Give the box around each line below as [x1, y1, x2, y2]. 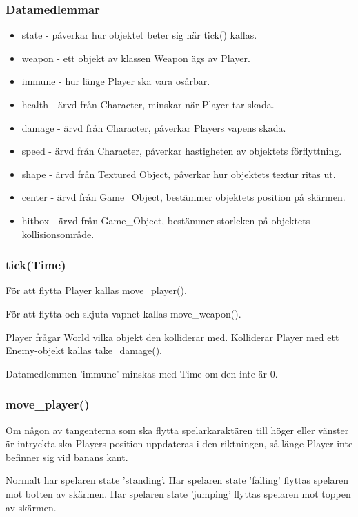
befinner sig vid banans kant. [6, 449, 128, 464]
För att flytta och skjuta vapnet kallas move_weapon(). [6, 306, 241, 320]
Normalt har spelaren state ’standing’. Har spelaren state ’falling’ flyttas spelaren [6, 473, 349, 487]
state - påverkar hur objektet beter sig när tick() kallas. [21, 28, 257, 42]
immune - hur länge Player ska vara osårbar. [21, 74, 210, 88]
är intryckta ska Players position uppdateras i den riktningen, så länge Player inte [6, 436, 353, 451]
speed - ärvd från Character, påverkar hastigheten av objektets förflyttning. [21, 144, 342, 158]
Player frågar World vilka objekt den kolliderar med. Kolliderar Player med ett [6, 329, 339, 344]
